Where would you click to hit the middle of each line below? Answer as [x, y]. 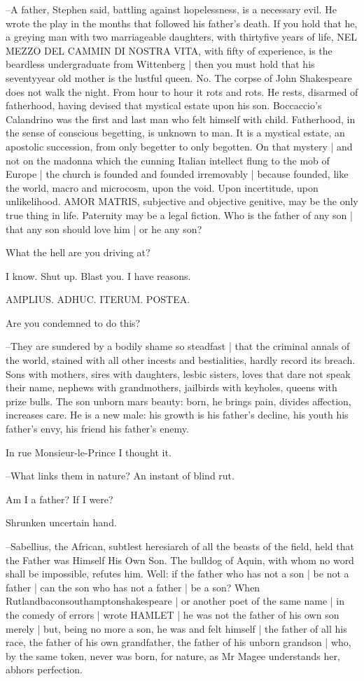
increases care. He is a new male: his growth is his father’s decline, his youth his [177, 415]
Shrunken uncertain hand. [61, 522]
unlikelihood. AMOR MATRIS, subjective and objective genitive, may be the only [182, 201]
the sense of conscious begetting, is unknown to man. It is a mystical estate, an [175, 133]
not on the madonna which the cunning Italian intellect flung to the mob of [168, 160]
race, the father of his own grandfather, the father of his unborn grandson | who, [178, 642]
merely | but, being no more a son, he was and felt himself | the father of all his [176, 628]
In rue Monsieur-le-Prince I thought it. [89, 452]
